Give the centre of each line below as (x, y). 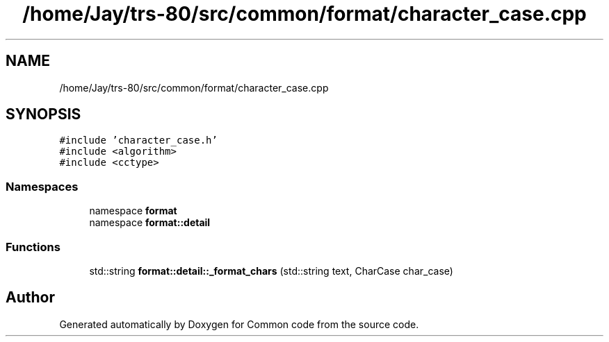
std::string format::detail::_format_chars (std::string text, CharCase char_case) (271, 271)
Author (30, 298)
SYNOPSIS (43, 114)
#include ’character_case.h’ (138, 140)
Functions (33, 247)
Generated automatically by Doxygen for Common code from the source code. (239, 324)
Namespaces (42, 186)
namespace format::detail (150, 223)
